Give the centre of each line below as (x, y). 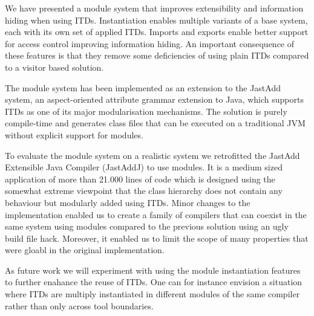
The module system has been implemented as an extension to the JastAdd (143, 87)
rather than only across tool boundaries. (79, 305)
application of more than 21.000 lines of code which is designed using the (140, 179)
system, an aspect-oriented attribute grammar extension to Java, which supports (154, 99)
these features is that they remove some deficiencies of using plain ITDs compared (157, 55)
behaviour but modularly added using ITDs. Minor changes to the (128, 202)
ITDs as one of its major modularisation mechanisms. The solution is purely (146, 111)
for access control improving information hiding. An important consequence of (150, 43)
